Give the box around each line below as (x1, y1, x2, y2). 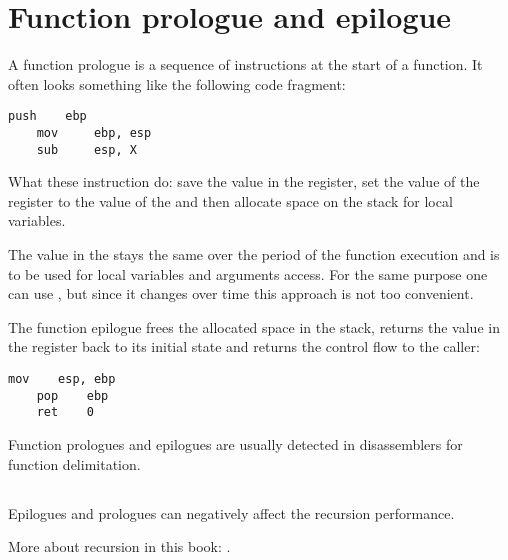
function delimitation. (8, 453, 141, 474)
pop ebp (36, 388, 109, 403)
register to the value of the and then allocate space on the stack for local (8, 190, 453, 211)
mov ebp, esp (36, 125, 152, 140)
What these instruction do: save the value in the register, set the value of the (8, 171, 480, 192)
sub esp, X (36, 142, 137, 157)
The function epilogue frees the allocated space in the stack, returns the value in (8, 316, 500, 337)
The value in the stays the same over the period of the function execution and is (8, 244, 500, 265)
